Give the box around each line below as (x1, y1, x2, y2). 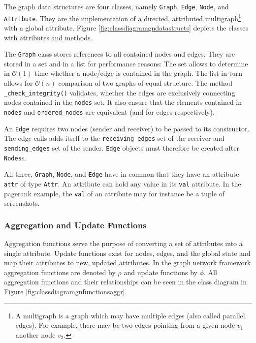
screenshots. (4, 198, 40, 208)
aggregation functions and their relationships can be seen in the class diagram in (4, 277, 247, 287)
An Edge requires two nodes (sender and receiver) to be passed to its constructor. (4, 123, 250, 133)
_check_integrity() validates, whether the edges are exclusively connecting (4, 87, 235, 97)
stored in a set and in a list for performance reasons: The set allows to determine (4, 58, 248, 68)
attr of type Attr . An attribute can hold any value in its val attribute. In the (4, 178, 241, 188)
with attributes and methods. (4, 32, 93, 42)
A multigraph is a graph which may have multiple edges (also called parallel (15, 310, 245, 320)
